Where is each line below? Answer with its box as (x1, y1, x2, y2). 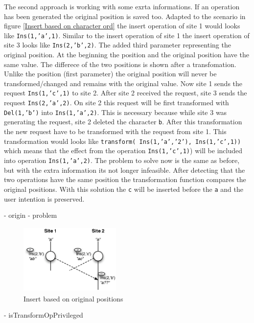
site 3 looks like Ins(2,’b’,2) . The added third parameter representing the (4, 40, 231, 50)
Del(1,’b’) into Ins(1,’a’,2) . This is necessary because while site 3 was (4, 107, 227, 117)
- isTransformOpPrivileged (4, 310, 83, 320)
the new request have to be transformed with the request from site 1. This (4, 126, 227, 137)
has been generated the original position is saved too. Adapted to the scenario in (4, 11, 246, 21)
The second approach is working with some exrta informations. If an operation (4, 1, 240, 11)
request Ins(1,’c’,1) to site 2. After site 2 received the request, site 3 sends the (4, 88, 247, 98)
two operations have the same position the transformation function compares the (4, 174, 246, 185)
